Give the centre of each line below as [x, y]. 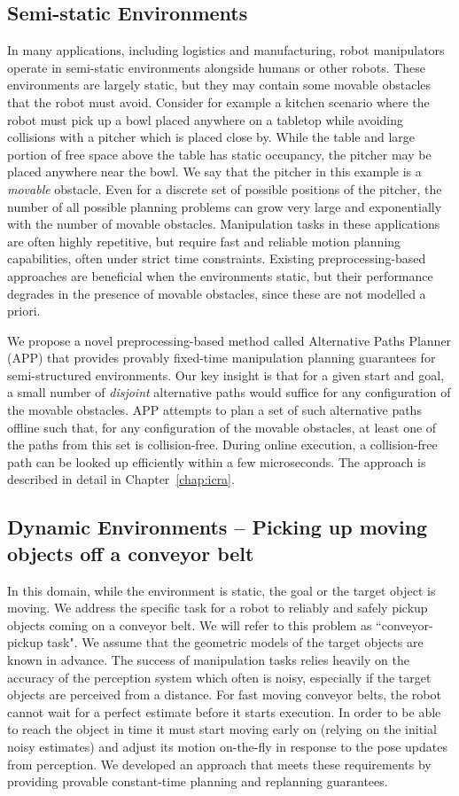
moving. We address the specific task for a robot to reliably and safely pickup [218, 608]
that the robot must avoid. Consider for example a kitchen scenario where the [218, 101]
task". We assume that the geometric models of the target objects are [235, 642]
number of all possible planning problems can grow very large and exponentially [225, 206]
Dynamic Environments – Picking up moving [218, 527]
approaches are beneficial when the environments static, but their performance [220, 275]
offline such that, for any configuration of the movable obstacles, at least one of [222, 427]
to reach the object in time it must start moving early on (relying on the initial [222, 729]
